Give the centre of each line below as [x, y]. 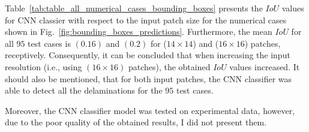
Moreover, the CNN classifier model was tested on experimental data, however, [150, 110]
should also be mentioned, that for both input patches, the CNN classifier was [148, 78]
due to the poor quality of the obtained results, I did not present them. [136, 122]
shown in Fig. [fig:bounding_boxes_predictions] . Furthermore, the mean [139, 31]
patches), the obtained [169, 66]
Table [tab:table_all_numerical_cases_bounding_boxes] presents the [134, 8]
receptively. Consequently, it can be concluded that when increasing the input [148, 55]
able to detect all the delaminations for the [84, 90]
